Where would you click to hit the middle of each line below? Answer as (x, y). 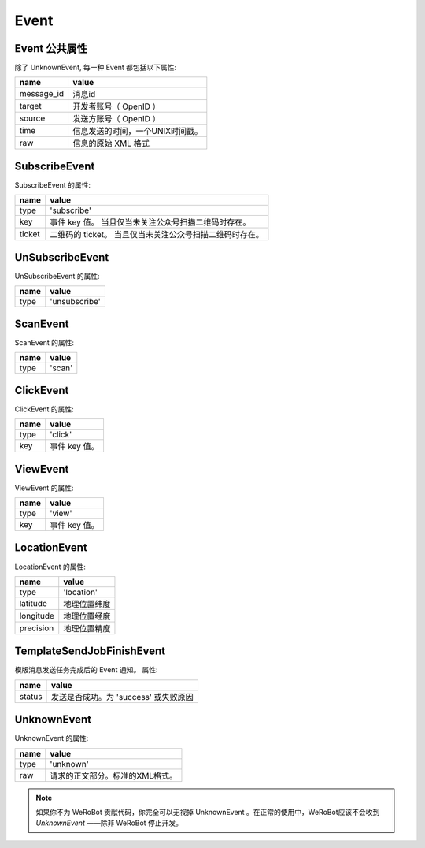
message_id (42, 94)
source (32, 118)
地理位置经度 (87, 616)
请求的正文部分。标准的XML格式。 (114, 775)
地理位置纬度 (87, 604)
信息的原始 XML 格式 (111, 143)
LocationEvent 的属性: (50, 567)
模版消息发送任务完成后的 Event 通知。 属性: (86, 670)
